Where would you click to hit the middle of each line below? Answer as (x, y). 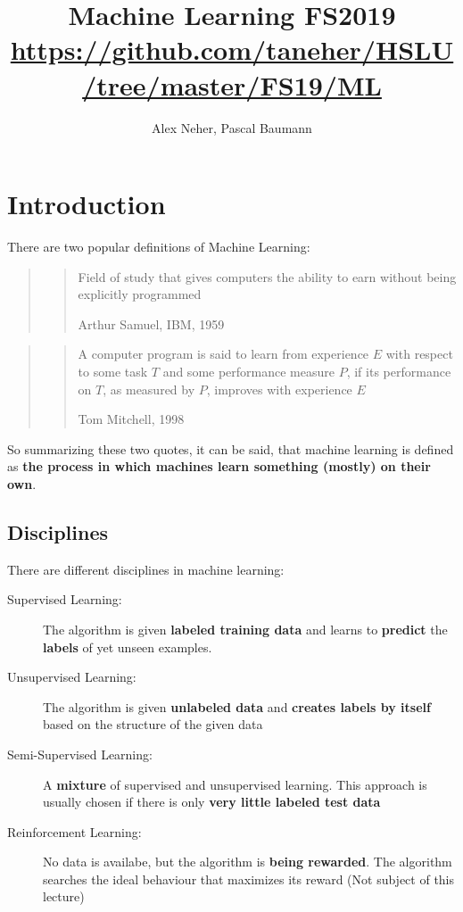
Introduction (87, 204)
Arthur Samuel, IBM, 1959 (151, 323)
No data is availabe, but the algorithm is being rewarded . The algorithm (248, 862)
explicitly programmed (140, 294)
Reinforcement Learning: (74, 831)
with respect (419, 354)
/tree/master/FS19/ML (232, 84)
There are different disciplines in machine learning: (146, 569)
